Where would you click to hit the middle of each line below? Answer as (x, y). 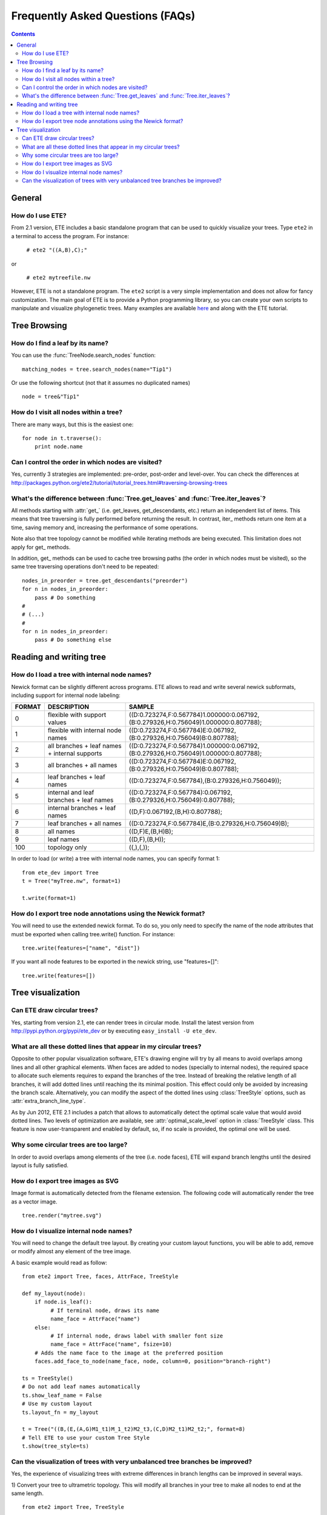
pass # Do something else (73, 640)
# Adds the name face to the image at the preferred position (129, 1353)
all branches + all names (82, 765)
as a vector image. (34, 1201)
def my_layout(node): (54, 1294)
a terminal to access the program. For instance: (70, 236)
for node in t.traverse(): (62, 438)
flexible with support (77, 715)
